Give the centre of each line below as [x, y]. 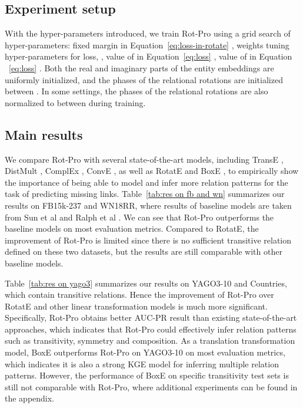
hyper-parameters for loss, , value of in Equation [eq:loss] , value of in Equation [149, 56]
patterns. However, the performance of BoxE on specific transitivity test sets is [147, 375]
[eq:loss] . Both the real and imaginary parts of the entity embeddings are [141, 68]
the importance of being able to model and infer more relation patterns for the [146, 182]
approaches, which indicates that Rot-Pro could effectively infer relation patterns [151, 329]
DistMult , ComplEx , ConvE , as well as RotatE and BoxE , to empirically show [152, 171]
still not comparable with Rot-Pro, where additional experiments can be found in [151, 386]
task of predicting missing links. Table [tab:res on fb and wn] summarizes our [145, 194]
